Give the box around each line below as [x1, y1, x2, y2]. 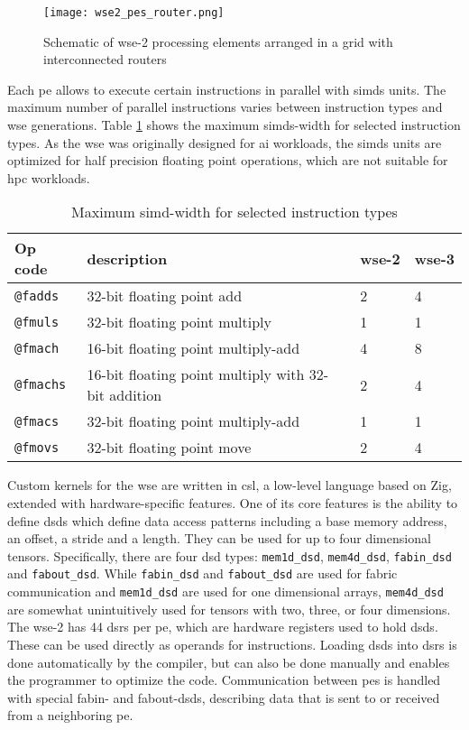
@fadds [14, 288, 60, 303]
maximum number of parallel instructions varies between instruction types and [7, 97, 443, 116]
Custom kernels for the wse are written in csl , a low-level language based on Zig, [7, 476, 452, 494]
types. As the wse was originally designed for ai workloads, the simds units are [7, 133, 442, 152]
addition [109, 384, 162, 406]
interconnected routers [43, 50, 167, 69]
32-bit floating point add [87, 285, 243, 307]
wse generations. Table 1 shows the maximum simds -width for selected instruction [7, 116, 461, 134]
